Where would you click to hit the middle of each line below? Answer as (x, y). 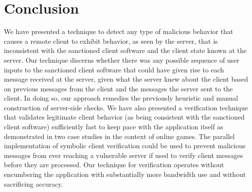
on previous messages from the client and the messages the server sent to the (118, 88)
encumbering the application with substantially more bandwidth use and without (125, 174)
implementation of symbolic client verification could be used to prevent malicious (125, 146)
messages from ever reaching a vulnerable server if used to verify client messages (124, 155)
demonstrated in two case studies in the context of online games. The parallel (119, 136)
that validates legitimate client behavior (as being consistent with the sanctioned (124, 117)
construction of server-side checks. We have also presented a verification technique (126, 107)
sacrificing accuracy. (34, 183)
